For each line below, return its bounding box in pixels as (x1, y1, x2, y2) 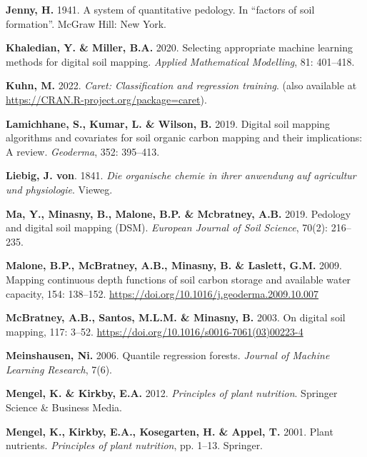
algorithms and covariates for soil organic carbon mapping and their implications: (6, 130, 363, 145)
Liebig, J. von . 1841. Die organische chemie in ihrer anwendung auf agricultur (6, 168, 356, 183)
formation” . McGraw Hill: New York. (6, 16, 167, 31)
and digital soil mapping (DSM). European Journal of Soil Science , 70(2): (6, 220, 328, 235)
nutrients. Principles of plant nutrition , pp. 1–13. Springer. (6, 438, 263, 453)
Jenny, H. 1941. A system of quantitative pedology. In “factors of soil (6, 2, 315, 16)
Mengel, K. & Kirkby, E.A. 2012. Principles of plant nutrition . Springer (6, 386, 338, 401)
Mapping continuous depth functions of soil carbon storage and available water (6, 271, 351, 286)
